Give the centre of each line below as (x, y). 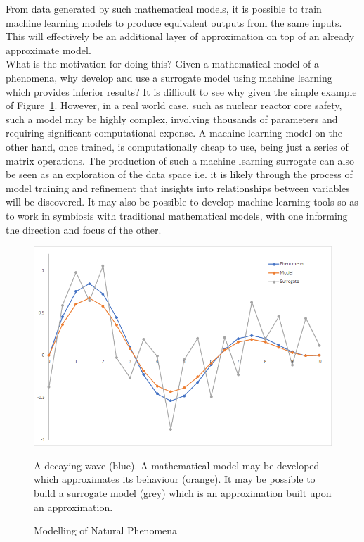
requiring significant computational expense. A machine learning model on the (174, 133)
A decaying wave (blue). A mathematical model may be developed (177, 465)
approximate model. (48, 50)
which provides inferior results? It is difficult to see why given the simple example (181, 91)
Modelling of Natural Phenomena (106, 530)
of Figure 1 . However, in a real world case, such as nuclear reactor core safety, (174, 105)
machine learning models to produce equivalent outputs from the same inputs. (174, 22)
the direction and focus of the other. (84, 229)
